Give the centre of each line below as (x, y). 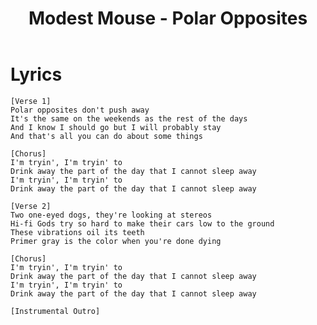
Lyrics (36, 74)
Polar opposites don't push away (80, 110)
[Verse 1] (31, 101)
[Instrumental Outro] (55, 311)
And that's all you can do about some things (106, 136)
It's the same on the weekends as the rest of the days (129, 118)
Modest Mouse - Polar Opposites (168, 18)
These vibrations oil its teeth (77, 232)
